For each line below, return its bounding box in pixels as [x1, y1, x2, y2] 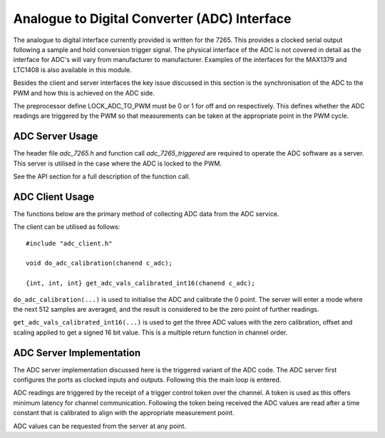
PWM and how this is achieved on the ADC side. [13, 88, 155, 97]
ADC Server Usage [13, 131, 98, 143]
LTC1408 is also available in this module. [13, 65, 132, 74]
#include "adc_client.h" [26, 239, 113, 248]
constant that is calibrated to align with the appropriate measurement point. [13, 409, 235, 417]
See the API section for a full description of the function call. [13, 172, 190, 180]
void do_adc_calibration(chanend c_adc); [26, 259, 173, 268]
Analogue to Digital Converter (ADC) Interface [13, 11, 292, 26]
